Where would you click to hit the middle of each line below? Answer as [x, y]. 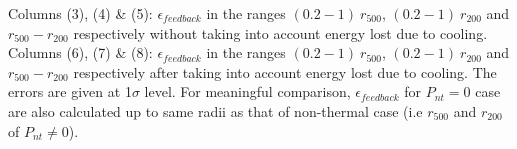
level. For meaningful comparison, [247, 91]
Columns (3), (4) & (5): [80, 13]
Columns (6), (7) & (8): [80, 52]
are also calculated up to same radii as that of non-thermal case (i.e [215, 110]
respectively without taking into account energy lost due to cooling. [280, 32]
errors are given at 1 [70, 91]
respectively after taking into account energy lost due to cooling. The [285, 71]
